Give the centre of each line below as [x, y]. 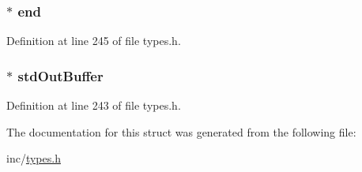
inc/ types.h [34, 158]
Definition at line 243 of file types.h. [94, 105]
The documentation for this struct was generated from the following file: [181, 131]
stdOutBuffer [60, 75]
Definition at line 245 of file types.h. [94, 41]
